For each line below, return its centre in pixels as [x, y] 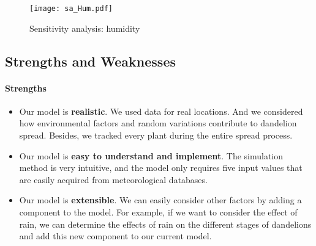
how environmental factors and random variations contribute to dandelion [158, 123]
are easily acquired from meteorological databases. [113, 179]
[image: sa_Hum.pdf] [71, 9]
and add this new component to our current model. [115, 236]
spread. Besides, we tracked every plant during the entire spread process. [156, 135]
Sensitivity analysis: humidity [85, 28]
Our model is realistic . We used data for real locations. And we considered [161, 111]
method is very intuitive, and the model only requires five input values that [161, 168]
